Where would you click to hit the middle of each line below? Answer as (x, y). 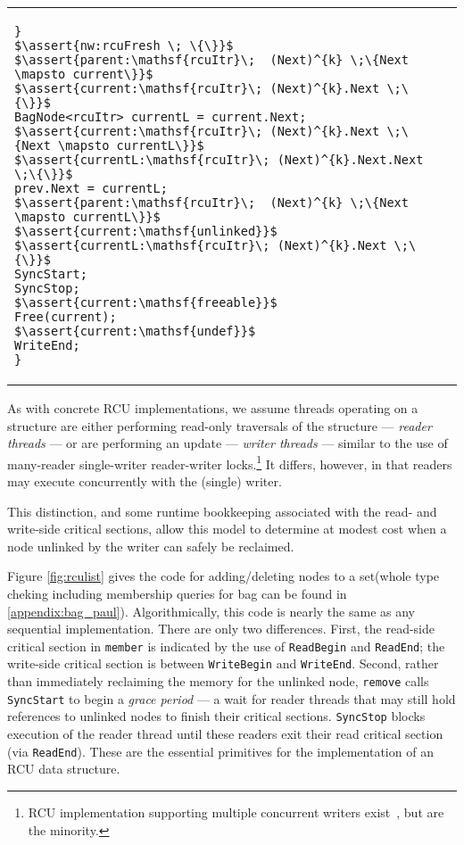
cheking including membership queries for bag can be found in (177, 593)
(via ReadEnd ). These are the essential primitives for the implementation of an (220, 751)
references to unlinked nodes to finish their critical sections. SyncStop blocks (216, 716)
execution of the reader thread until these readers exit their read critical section (225, 734)
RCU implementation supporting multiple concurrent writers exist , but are (236, 812)
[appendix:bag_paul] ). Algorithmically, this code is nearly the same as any (211, 611)
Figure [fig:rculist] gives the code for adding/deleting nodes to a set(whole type (224, 576)
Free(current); (66, 317)
